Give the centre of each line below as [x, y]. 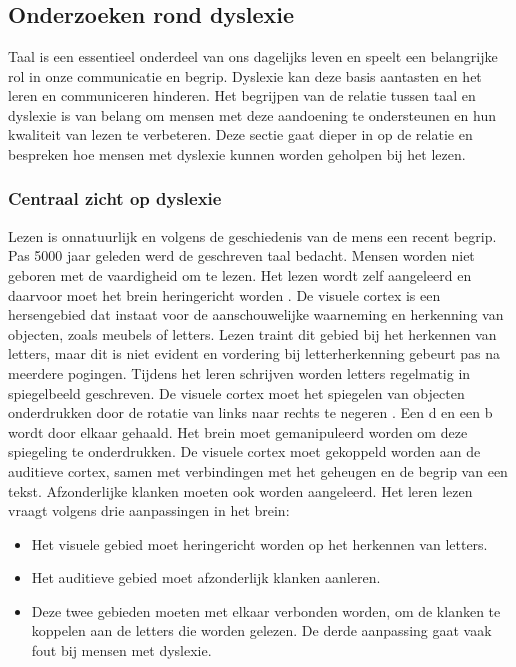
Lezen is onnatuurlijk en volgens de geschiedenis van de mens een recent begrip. [252, 235]
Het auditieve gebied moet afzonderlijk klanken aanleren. [206, 577]
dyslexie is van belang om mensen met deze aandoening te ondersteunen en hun [252, 114]
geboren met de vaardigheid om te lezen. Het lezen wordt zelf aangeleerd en [240, 274]
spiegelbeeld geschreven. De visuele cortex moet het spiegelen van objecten [236, 392]
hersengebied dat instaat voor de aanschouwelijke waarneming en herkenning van [256, 314]
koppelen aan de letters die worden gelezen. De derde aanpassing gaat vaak [261, 630]
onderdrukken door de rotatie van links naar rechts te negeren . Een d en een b [250, 412]
